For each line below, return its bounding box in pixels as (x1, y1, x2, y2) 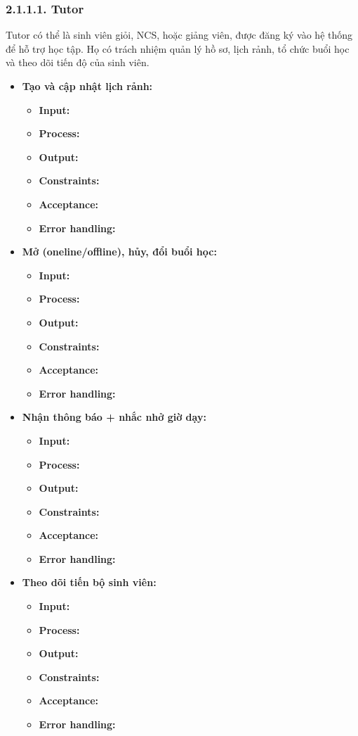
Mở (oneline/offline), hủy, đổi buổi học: (22, 244, 217, 259)
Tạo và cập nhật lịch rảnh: (22, 79, 153, 93)
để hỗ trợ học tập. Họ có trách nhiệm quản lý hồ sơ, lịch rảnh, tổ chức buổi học (6, 41, 350, 56)
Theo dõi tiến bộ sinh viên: (22, 575, 157, 590)
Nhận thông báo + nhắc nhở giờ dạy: (22, 410, 206, 424)
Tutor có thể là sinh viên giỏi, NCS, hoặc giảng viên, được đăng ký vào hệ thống (6, 27, 353, 42)
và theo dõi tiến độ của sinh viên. (6, 55, 150, 70)
